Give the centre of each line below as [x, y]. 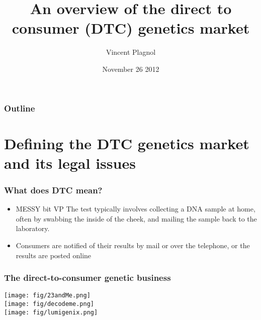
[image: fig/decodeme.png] [49, 304]
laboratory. [33, 228]
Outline [20, 108]
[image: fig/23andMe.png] [47, 296]
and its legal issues [70, 163]
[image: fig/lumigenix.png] [51, 312]
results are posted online [54, 255]
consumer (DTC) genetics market [131, 28]
